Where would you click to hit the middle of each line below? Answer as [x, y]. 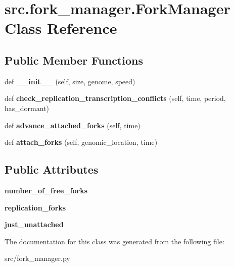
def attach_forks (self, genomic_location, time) [81, 142]
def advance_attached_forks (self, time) [73, 125]
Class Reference [61, 28]
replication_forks [35, 207]
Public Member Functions [74, 60]
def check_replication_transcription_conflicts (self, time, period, [115, 98]
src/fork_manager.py [37, 258]
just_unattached [34, 224]
